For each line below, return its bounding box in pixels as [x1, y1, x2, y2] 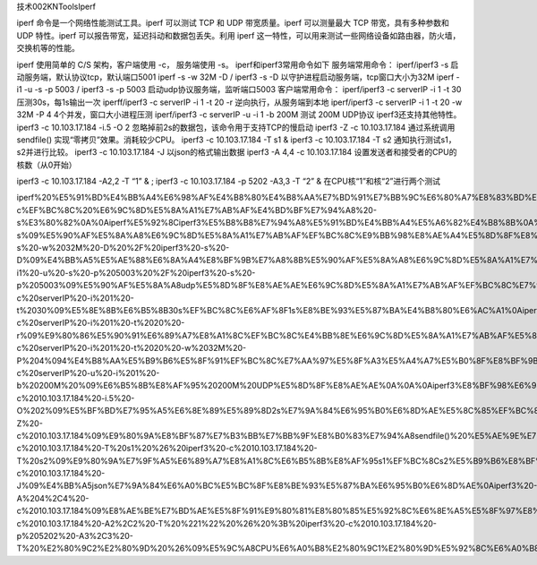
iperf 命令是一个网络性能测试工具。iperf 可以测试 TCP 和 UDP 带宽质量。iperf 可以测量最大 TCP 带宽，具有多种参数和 [16, 18, 449, 29]
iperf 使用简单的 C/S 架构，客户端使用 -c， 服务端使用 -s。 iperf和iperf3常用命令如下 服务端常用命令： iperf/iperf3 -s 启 [16, 59, 459, 70]
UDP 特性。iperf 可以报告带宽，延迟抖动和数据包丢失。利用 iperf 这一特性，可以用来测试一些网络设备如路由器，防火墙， [16, 30, 461, 40]
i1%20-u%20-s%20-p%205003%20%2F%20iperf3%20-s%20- [16, 267, 256, 278]
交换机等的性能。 [16, 43, 80, 54]
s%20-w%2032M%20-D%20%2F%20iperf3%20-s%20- [16, 243, 230, 253]
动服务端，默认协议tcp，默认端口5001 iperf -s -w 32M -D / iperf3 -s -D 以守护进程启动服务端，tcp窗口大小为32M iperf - [16, 72, 460, 82]
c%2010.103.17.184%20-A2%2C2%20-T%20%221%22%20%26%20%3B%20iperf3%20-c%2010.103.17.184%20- [16, 518, 438, 528]
